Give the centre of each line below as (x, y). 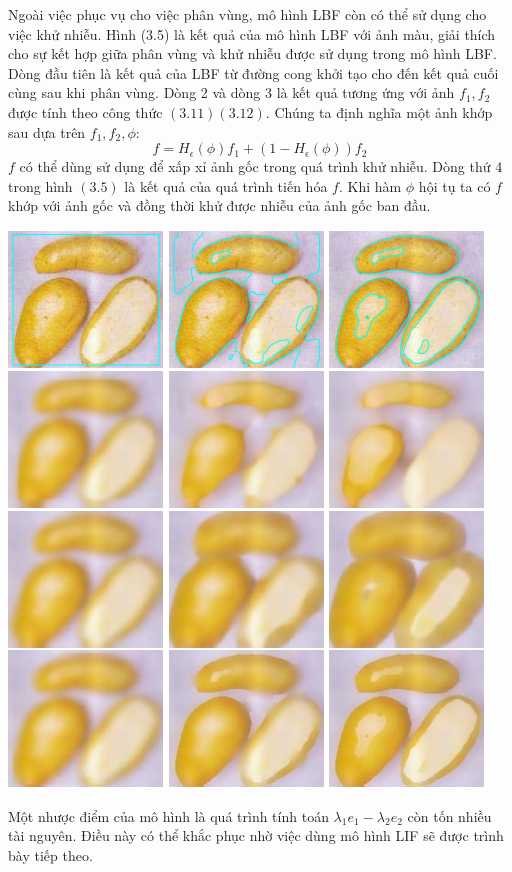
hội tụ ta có (454, 185)
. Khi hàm (370, 185)
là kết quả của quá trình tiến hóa (226, 185)
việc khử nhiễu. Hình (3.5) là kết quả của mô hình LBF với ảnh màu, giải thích (252, 33)
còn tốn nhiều (449, 815)
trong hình (40, 185)
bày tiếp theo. (50, 854)
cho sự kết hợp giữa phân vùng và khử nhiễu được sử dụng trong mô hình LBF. (252, 53)
